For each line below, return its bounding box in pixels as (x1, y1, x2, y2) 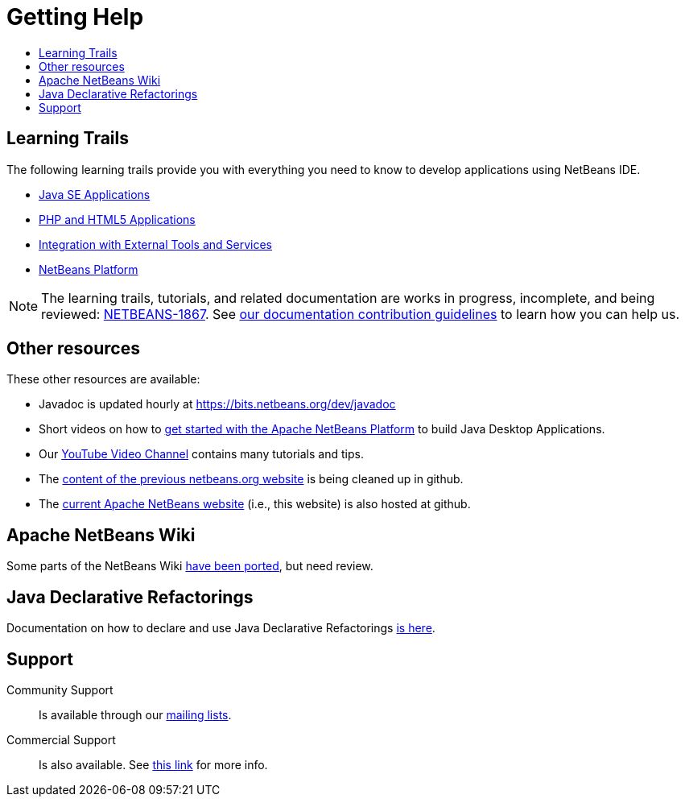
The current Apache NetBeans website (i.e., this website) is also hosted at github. (39, 497, 471, 511)
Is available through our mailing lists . (39, 707, 232, 722)
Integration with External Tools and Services (39, 237, 272, 251)
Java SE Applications (39, 187, 151, 201)
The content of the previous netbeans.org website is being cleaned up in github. (39, 472, 464, 486)
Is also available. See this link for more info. (39, 757, 268, 772)
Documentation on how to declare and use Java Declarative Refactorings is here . (6, 621, 435, 635)
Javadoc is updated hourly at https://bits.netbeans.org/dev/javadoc (39, 397, 396, 412)
